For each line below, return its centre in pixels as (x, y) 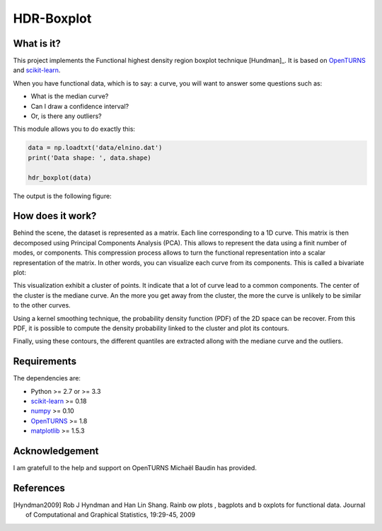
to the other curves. (42, 305)
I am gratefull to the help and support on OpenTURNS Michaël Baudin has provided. (135, 468)
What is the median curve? (70, 96)
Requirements (45, 362)
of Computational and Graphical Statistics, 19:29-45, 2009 (111, 515)
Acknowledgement (56, 451)
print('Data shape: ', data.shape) (89, 158)
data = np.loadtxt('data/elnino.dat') (95, 148)
